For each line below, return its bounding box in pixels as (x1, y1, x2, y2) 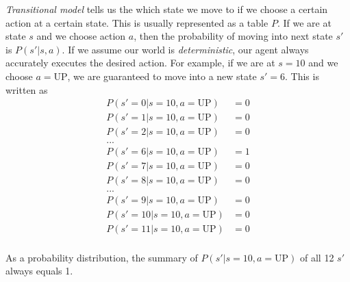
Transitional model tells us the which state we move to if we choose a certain (5, 2, 328, 16)
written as (5, 82, 48, 97)
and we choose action (36, 29, 126, 43)
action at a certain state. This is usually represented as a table (5, 15, 268, 29)
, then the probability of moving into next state (134, 29, 333, 43)
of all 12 (300, 250, 334, 264)
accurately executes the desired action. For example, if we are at (5, 55, 275, 70)
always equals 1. (5, 264, 73, 278)
